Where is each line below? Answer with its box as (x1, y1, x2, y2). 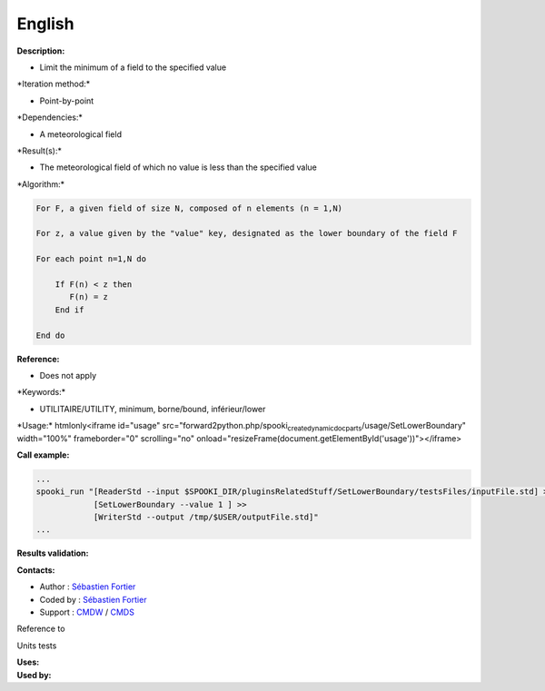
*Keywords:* (16, 387, 66, 398)
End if (54, 304, 84, 315)
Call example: (16, 449, 70, 460)
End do (35, 330, 65, 341)
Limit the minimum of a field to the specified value (39, 62, 227, 73)
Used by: (16, 669, 52, 680)
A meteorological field (39, 128, 123, 140)
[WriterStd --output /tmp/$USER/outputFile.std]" (93, 512, 319, 522)
